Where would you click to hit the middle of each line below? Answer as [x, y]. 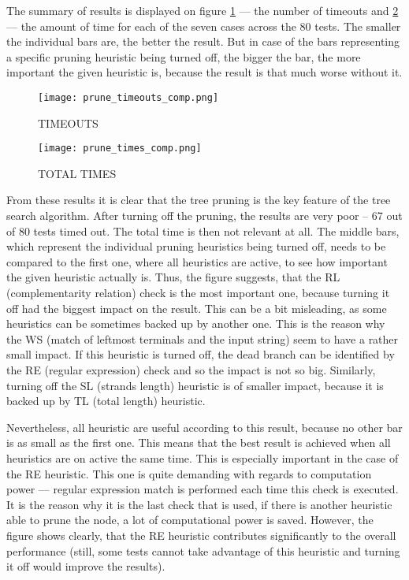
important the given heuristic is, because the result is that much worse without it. [204, 72]
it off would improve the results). [86, 566]
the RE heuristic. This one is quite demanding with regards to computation [189, 473]
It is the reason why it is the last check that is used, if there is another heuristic [199, 504]
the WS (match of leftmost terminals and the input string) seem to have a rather [203, 338]
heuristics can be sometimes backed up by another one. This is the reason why [196, 323]
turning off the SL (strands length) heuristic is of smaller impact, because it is [195, 385]
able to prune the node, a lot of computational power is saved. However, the [190, 520]
